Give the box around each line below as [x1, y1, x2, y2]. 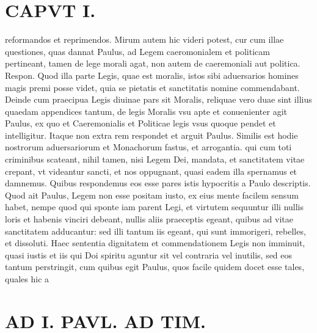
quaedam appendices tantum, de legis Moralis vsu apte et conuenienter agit [5, 104, 287, 117]
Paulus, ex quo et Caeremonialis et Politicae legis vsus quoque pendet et [5, 117, 276, 130]
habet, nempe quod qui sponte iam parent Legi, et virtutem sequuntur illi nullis [5, 200, 304, 213]
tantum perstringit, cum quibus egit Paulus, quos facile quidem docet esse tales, [5, 260, 305, 273]
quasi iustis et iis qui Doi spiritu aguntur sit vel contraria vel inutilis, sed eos [5, 248, 293, 261]
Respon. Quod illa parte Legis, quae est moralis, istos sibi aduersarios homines [5, 68, 299, 81]
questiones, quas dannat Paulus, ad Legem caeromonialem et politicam [5, 45, 270, 57]
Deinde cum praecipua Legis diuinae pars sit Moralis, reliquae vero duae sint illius [5, 93, 312, 106]
